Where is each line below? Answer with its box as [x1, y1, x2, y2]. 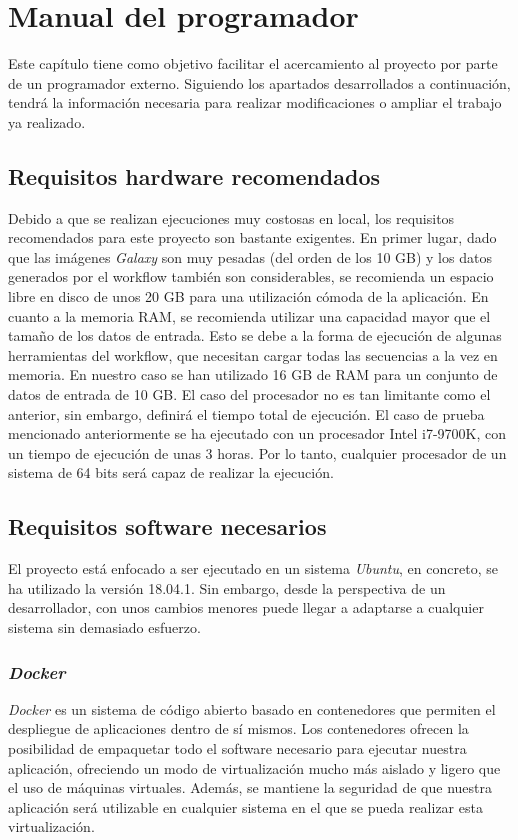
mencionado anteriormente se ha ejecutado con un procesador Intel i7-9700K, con [8, 423, 507, 444]
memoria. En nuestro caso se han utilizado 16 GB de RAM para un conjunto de [8, 364, 498, 385]
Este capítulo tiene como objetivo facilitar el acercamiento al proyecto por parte [8, 53, 498, 74]
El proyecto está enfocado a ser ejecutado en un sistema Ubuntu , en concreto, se [8, 558, 498, 579]
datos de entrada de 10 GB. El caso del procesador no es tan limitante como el [8, 384, 491, 405]
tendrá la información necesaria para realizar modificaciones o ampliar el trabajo [8, 92, 502, 113]
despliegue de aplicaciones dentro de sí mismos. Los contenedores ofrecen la [8, 718, 469, 739]
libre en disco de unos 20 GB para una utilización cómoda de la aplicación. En [8, 286, 489, 307]
